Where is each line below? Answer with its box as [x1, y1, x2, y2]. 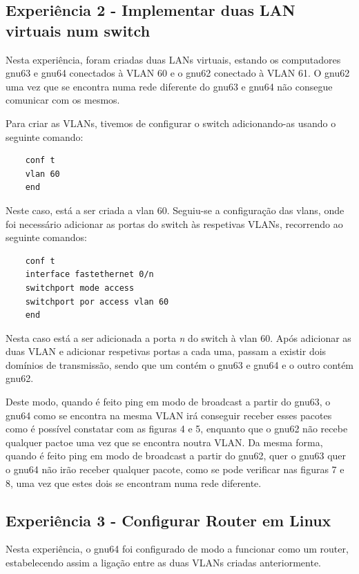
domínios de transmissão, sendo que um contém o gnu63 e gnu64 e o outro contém [6, 357, 354, 372]
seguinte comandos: [6, 230, 87, 245]
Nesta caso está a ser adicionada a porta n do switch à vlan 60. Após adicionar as [6, 330, 351, 345]
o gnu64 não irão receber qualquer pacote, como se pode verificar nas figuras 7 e [6, 462, 345, 477]
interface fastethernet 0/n [25, 269, 154, 280]
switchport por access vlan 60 [25, 296, 169, 307]
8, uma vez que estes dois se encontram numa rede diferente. [6, 475, 262, 490]
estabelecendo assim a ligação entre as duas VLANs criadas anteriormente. [6, 555, 321, 570]
